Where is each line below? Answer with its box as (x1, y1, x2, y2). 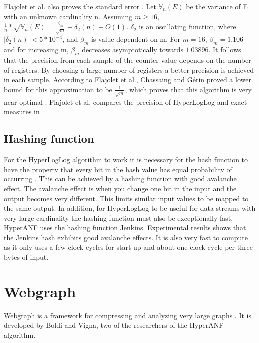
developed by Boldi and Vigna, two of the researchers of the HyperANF (4, 320, 224, 330)
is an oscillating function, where (139, 21, 236, 32)
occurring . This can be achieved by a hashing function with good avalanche (4, 173, 237, 184)
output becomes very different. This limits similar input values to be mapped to (4, 193, 249, 203)
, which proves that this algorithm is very (125, 84, 252, 94)
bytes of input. (4, 252, 49, 262)
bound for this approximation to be (4, 84, 112, 94)
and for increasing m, (4, 44, 69, 55)
